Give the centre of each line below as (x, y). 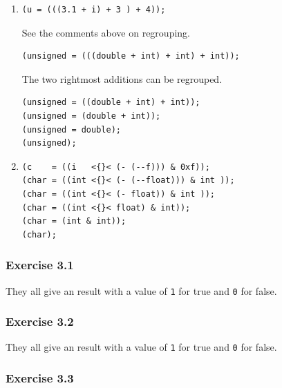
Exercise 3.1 (40, 265)
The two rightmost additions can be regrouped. (122, 78)
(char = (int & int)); (74, 221)
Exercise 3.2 (40, 321)
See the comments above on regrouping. (106, 32)
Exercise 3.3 (40, 377)
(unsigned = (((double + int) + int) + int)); (131, 56)
